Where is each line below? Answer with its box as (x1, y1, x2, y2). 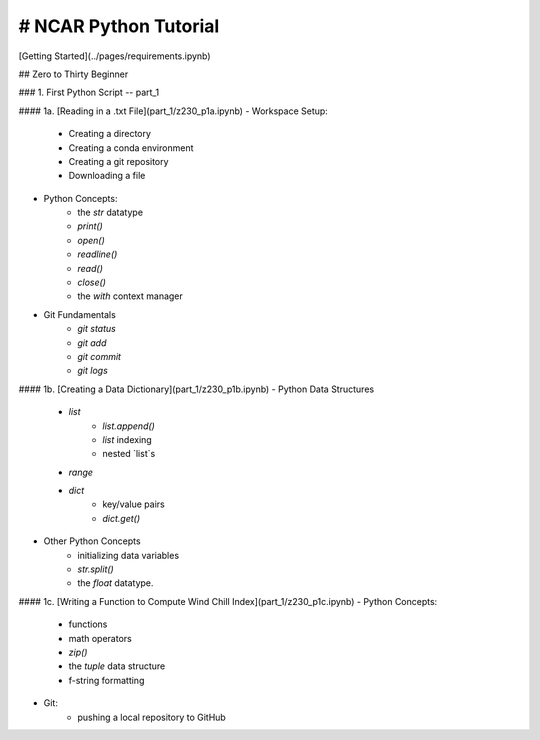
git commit (77, 350, 122, 362)
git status (77, 323, 117, 335)
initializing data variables (77, 549, 180, 561)
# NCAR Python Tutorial (18, 15, 220, 37)
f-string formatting (68, 674, 145, 686)
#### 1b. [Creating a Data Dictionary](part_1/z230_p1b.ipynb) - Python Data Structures (18, 383, 375, 395)
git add (77, 336, 107, 349)
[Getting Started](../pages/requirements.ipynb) (18, 50, 211, 62)
